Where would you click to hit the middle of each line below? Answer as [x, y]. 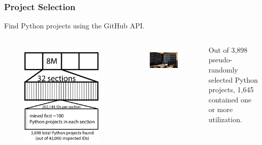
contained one [230, 99]
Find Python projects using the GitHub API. [74, 26]
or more [221, 109]
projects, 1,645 [231, 89]
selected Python [233, 79]
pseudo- [220, 60]
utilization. [225, 119]
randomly [223, 69]
